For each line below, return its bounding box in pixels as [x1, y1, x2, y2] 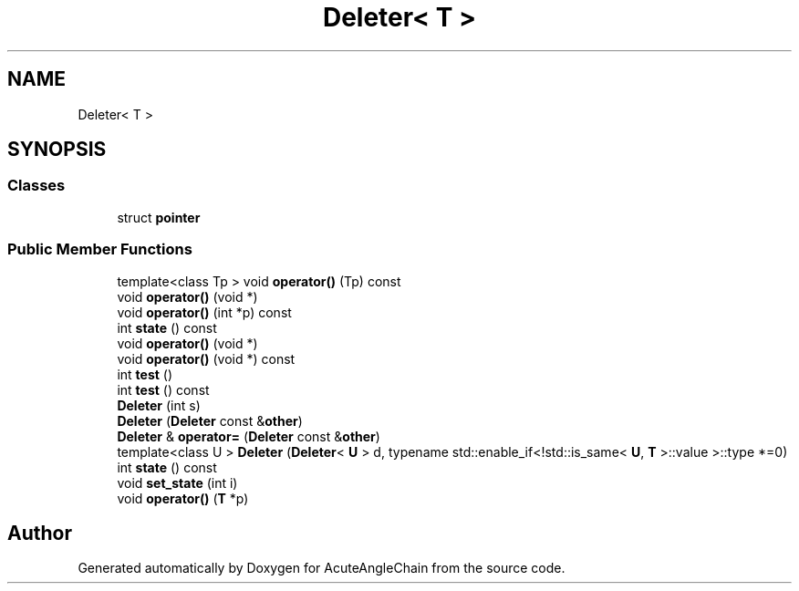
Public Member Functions [7, 240, 192, 259]
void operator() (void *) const [117, 350, 296, 367]
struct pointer [117, 209, 201, 225]
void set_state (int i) [117, 474, 238, 491]
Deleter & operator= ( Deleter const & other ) [117, 428, 380, 444]
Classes [7, 176, 66, 195]
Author [7, 521, 72, 544]
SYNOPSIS [7, 138, 107, 161]
